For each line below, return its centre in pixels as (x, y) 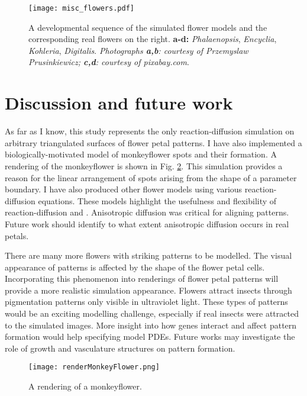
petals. (17, 235)
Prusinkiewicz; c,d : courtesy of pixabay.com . (109, 62)
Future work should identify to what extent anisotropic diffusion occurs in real (147, 223)
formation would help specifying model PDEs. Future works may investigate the (150, 337)
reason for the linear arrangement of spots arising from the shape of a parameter (151, 177)
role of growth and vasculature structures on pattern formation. (120, 348)
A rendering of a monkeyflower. (85, 386)
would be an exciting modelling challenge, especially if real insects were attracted (152, 313)
